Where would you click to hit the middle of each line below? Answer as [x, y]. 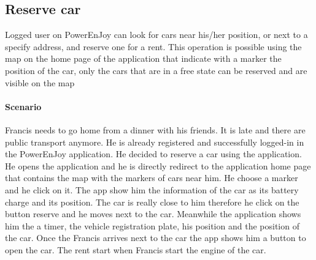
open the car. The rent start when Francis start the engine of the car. [136, 249]
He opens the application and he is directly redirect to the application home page [158, 165]
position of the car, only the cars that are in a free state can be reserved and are [156, 70]
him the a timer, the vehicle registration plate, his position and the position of [152, 225]
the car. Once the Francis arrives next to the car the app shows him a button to [156, 238]
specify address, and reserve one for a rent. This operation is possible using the [153, 46]
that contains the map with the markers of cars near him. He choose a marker [152, 178]
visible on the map [40, 82]
